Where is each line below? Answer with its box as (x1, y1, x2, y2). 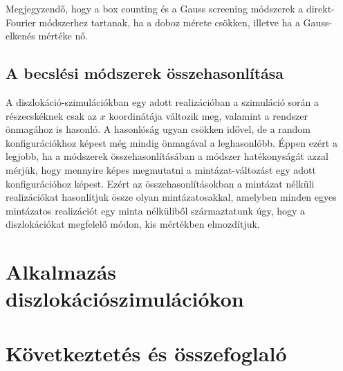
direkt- (306, 1, 335, 15)
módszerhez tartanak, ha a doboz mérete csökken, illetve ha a (39, 15, 300, 29)
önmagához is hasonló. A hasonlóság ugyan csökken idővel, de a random (6, 122, 311, 136)
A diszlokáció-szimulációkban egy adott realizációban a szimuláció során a (6, 94, 319, 109)
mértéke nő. (38, 28, 89, 43)
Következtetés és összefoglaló (6, 338, 287, 367)
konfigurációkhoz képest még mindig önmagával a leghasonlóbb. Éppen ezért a (6, 135, 337, 150)
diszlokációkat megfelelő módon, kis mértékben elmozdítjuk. (6, 217, 260, 231)
